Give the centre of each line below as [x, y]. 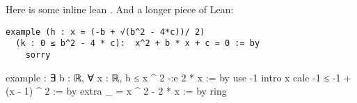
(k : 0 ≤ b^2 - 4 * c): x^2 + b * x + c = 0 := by [138, 43]
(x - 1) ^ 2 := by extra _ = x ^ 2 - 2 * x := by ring [116, 91]
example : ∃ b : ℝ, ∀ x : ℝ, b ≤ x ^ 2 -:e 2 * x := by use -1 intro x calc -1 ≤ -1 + [178, 77]
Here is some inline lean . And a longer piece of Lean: [120, 9]
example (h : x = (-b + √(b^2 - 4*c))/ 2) [105, 32]
